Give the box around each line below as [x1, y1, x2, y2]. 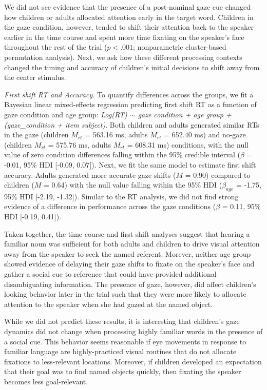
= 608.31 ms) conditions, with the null [127, 139, 249, 150]
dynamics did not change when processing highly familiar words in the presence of [4, 326, 263, 337]
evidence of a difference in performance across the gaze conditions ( [4, 201, 216, 212]
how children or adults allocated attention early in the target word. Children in [4, 11, 254, 22]
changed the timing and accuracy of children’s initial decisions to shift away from [4, 61, 260, 72]
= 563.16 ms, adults [85, 129, 148, 140]
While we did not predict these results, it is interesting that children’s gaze [4, 316, 240, 326]
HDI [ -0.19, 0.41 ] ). [4, 211, 62, 222]
